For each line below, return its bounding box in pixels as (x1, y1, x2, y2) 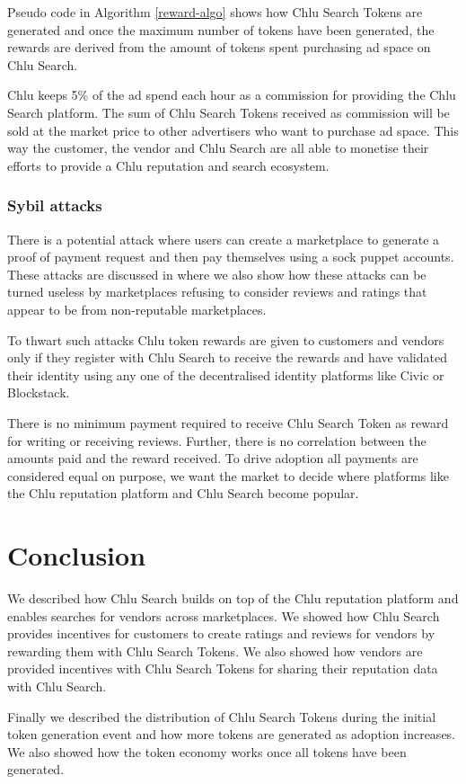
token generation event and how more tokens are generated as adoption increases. (7, 725, 456, 744)
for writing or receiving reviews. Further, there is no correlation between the (7, 431, 426, 450)
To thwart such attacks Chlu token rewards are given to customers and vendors (7, 330, 444, 349)
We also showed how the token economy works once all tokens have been (7, 742, 407, 761)
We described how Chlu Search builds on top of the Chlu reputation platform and (7, 589, 459, 607)
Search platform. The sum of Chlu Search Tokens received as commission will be (7, 102, 450, 121)
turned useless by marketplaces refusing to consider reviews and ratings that (7, 282, 427, 301)
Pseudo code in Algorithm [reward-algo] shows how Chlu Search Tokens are (7, 3, 423, 21)
